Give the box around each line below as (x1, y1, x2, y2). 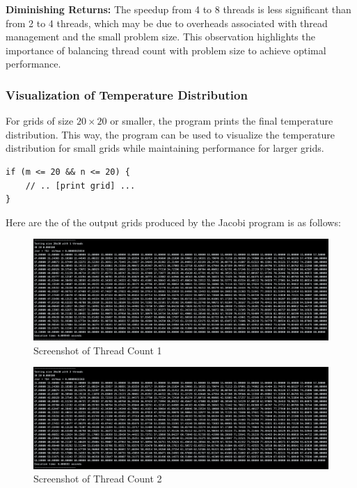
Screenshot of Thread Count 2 (33, 471, 162, 486)
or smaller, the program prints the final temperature (110, 113, 333, 128)
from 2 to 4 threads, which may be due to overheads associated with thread (6, 15, 328, 30)
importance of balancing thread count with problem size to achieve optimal (6, 42, 326, 57)
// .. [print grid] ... (25, 180, 136, 191)
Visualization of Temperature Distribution (6, 86, 248, 103)
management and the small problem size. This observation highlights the (6, 29, 315, 44)
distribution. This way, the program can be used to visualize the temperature (6, 127, 335, 141)
